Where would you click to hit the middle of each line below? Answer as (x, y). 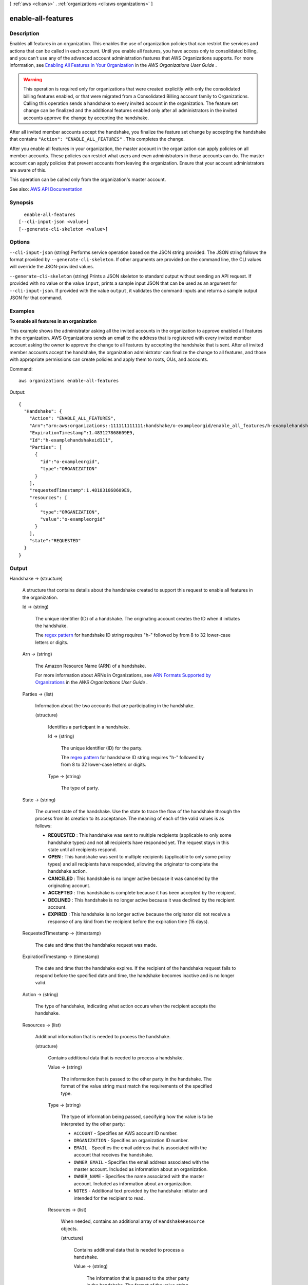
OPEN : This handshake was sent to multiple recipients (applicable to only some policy (139, 857)
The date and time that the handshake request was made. (96, 945)
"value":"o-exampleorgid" (73, 519)
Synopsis (21, 202)
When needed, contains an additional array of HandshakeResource (133, 1221)
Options (20, 242)
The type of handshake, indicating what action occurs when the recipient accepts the (126, 1006)
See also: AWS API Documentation (46, 189)
